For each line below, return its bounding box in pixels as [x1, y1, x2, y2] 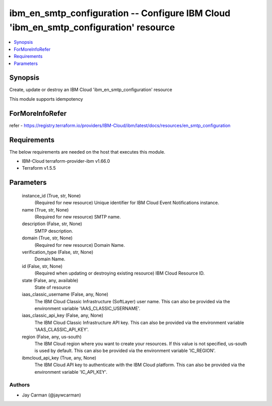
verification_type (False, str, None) [22, 249, 94, 255]
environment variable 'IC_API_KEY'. [34, 369, 108, 375]
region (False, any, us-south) [22, 333, 82, 340]
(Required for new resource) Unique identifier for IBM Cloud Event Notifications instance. [34, 199, 219, 206]
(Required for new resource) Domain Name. [34, 242, 125, 248]
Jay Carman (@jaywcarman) [22, 392, 82, 398]
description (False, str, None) [22, 221, 83, 227]
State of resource [34, 284, 71, 290]
